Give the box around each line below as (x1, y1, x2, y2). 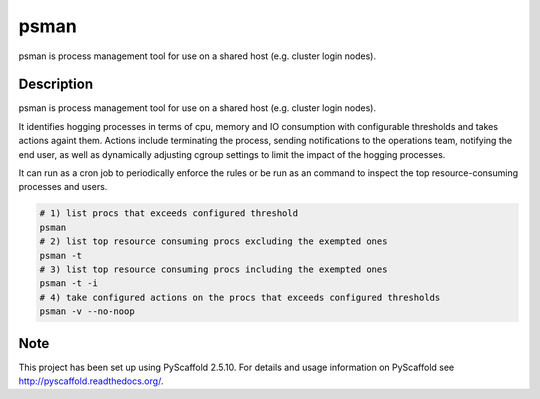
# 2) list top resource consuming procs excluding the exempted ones (39, 236, 388, 247)
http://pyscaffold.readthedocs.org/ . (18, 375, 164, 387)
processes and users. (18, 181, 108, 193)
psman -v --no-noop (39, 306, 135, 317)
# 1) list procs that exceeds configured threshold (39, 208, 299, 219)
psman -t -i (39, 278, 99, 289)
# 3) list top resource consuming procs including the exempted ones (39, 263, 388, 275)
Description (18, 76, 94, 93)
